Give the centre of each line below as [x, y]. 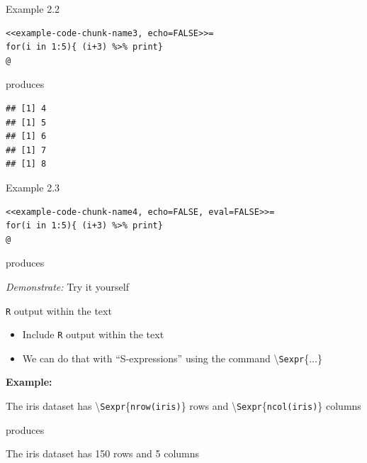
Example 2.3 [33, 187]
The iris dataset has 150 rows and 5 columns [103, 453]
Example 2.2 [33, 9]
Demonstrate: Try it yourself [67, 286]
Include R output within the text [93, 334]
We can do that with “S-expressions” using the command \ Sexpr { [166, 358]
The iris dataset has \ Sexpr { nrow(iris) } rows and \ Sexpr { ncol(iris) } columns [183, 406]
